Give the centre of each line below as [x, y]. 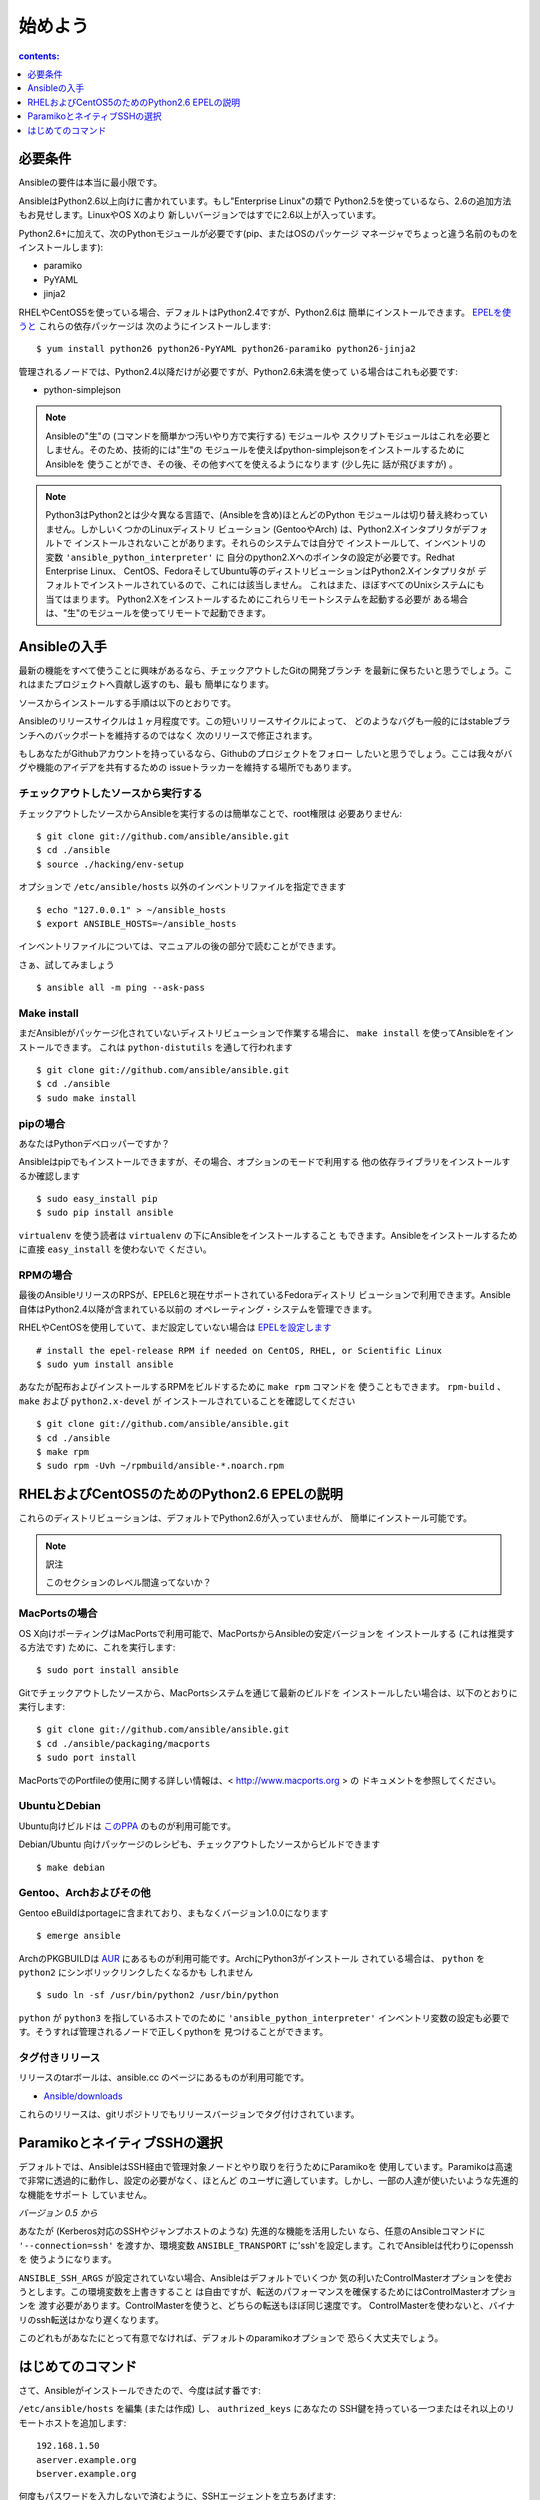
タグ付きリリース [59, 2057]
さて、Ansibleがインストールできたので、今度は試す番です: [140, 2391]
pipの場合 [42, 1123]
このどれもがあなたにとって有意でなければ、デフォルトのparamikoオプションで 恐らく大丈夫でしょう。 [231, 2338]
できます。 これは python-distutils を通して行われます [173, 1047]
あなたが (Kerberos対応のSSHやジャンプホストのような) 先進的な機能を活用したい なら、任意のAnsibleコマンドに [252, 2231]
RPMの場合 [45, 1275]
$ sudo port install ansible [107, 1670]
